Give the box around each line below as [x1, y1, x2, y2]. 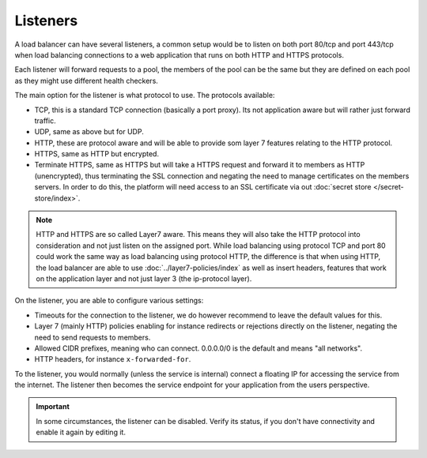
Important [36, 402, 70, 411]
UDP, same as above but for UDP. [34, 127, 144, 137]
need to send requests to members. [34, 332, 151, 342]
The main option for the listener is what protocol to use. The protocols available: [14, 91, 275, 100]
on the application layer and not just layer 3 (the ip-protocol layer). [36, 273, 252, 283]
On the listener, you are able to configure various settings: [14, 296, 204, 306]
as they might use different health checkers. [14, 76, 158, 85]
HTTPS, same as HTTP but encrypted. [34, 149, 160, 159]
